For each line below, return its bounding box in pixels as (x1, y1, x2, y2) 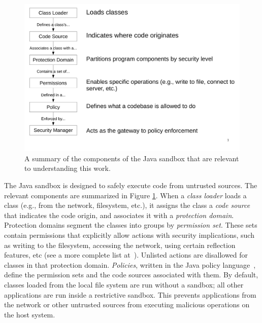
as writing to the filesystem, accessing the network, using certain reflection (4, 239, 236, 250)
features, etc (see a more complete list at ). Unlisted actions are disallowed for (4, 249, 248, 260)
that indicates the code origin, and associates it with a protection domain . (4, 209, 234, 220)
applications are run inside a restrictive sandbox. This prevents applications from (4, 289, 256, 300)
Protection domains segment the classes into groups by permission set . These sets (4, 220, 257, 230)
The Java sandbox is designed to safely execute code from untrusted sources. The (4, 180, 257, 191)
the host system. (4, 309, 55, 319)
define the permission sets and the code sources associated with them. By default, (4, 269, 258, 280)
